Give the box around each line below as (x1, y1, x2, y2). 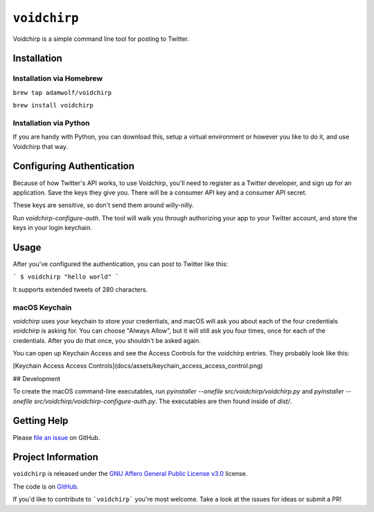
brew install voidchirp (12, 101, 93, 109)
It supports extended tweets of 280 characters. (12, 285, 148, 294)
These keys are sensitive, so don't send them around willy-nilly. (12, 201, 194, 209)
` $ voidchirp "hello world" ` (12, 273, 119, 281)
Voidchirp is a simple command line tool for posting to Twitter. (12, 35, 190, 43)
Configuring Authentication (12, 160, 135, 173)
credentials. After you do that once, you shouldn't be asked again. (12, 336, 201, 344)
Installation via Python (12, 118, 90, 127)
